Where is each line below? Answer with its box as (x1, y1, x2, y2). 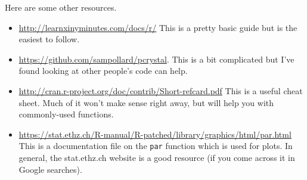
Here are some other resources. (5, 1, 117, 13)
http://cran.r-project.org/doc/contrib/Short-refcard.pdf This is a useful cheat (18, 84, 303, 97)
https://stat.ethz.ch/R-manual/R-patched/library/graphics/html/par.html (18, 128, 292, 140)
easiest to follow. (18, 33, 80, 45)
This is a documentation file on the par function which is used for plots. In (18, 139, 293, 152)
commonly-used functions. (18, 108, 114, 120)
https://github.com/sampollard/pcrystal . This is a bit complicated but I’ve (18, 52, 294, 65)
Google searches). (18, 163, 82, 175)
